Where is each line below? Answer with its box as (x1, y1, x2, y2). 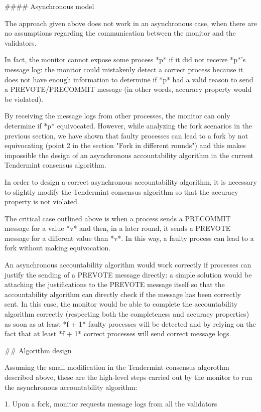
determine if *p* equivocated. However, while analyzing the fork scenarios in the (5, 120, 252, 130)
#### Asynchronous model (5, 1, 94, 11)
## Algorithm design (5, 345, 72, 355)
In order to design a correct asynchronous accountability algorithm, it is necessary (5, 176, 257, 187)
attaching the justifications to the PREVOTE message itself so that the (5, 279, 225, 290)
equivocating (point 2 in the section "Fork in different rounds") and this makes (5, 140, 246, 151)
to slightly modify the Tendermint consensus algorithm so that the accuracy (5, 186, 238, 197)
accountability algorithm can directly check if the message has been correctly (5, 289, 241, 299)
